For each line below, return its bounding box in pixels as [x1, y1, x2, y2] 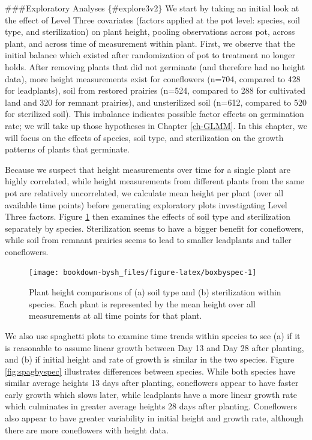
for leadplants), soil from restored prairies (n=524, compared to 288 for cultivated [5, 84, 306, 97]
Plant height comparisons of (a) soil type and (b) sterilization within [29, 286, 281, 298]
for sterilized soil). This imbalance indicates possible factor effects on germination [5, 107, 304, 120]
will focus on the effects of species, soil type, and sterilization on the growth [5, 131, 284, 143]
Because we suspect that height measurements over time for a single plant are [5, 163, 290, 175]
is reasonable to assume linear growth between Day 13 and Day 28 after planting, [5, 341, 304, 354]
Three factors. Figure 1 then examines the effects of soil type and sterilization [5, 210, 290, 223]
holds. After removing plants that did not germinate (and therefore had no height [5, 60, 305, 73]
